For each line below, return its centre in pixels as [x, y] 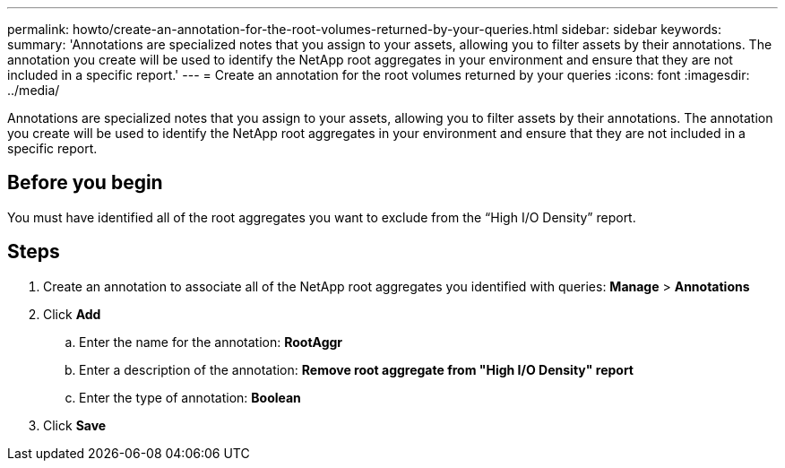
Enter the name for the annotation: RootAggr [211, 342]
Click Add [72, 314]
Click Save [75, 425]
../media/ [34, 90]
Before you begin [85, 183]
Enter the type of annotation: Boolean [190, 397]
